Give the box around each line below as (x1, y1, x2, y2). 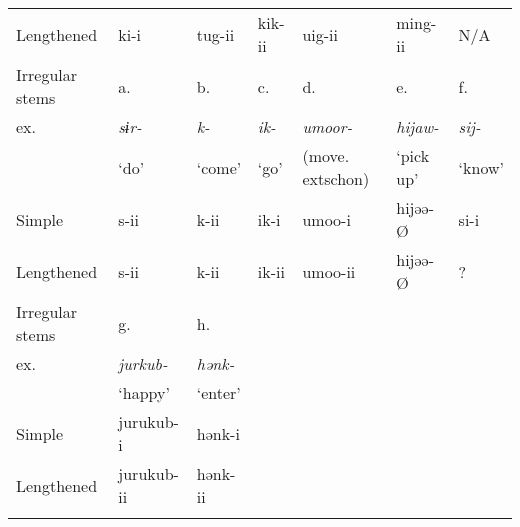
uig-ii (302, 22, 338, 46)
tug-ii (196, 22, 235, 46)
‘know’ (458, 155, 504, 179)
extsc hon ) (302, 167, 370, 190)
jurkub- (118, 352, 168, 375)
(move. (302, 144, 350, 167)
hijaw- (396, 115, 439, 138)
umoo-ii (302, 259, 356, 283)
